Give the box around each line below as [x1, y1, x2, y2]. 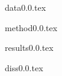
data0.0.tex [5, 1, 46, 13]
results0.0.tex [5, 41, 54, 54]
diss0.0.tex [5, 61, 43, 74]
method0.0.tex [5, 21, 58, 34]
